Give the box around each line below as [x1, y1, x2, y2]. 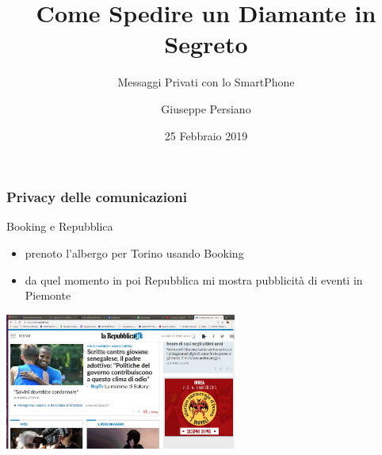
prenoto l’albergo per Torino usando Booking [25, 244, 244, 261]
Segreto [164, 28, 248, 60]
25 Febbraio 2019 [164, 127, 248, 143]
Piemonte [25, 287, 71, 304]
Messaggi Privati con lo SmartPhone [117, 74, 295, 90]
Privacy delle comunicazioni [6, 187, 188, 207]
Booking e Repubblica [6, 218, 113, 235]
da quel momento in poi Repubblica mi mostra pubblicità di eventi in [25, 271, 363, 288]
